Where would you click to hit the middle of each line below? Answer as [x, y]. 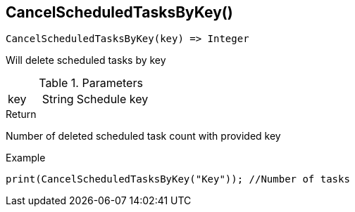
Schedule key [112, 99]
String [58, 99]
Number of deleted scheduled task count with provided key [143, 136]
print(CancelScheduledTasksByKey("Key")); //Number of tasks [178, 179]
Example [26, 158]
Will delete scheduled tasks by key [86, 60]
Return [21, 114]
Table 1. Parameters [91, 83]
